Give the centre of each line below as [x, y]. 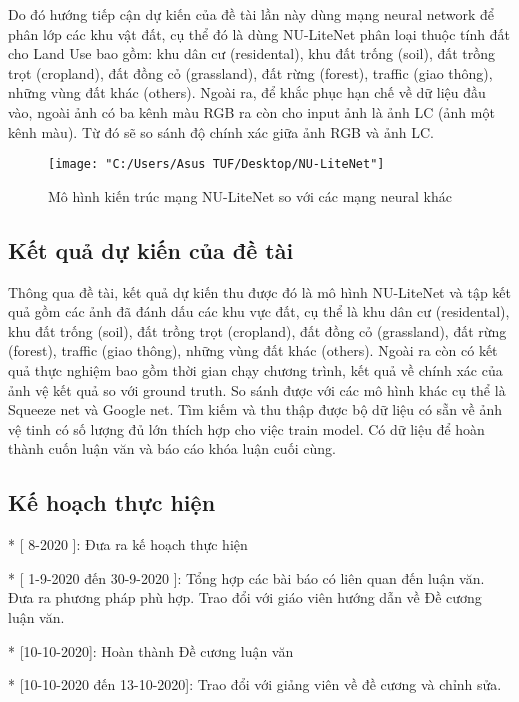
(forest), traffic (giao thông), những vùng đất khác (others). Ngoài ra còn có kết [253, 350]
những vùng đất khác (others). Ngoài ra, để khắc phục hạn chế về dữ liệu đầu [247, 92]
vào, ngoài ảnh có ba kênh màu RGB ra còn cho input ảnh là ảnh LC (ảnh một [251, 111]
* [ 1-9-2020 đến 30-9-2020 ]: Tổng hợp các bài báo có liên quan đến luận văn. [246, 577]
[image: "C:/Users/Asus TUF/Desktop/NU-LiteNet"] [216, 164]
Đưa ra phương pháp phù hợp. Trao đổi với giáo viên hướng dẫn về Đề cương [245, 597]
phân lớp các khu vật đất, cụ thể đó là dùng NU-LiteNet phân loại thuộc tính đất [259, 33]
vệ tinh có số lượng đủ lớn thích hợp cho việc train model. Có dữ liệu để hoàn [246, 428]
